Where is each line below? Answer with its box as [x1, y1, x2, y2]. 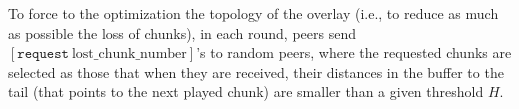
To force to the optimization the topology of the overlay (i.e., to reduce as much [8, 3, 499, 23]
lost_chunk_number [71, 47, 187, 62]
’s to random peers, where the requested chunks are [196, 42, 512, 63]
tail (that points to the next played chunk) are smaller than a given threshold [8, 81, 484, 102]
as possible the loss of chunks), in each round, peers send [8, 22, 356, 43]
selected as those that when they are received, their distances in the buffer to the [8, 61, 504, 82]
